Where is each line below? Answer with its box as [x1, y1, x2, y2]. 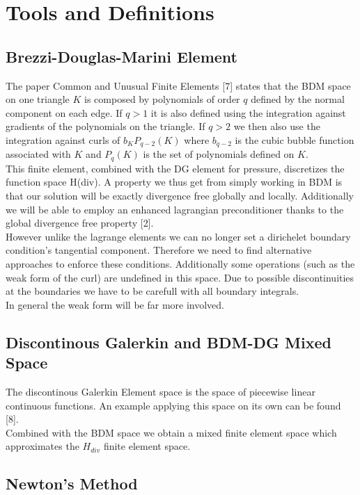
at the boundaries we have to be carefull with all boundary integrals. [6, 284, 299, 298]
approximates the [6, 439, 79, 453]
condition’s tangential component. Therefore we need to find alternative [6, 243, 312, 257]
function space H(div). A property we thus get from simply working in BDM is [6, 175, 343, 189]
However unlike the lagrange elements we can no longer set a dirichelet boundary [6, 229, 351, 243]
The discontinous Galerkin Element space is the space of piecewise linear [6, 384, 315, 398]
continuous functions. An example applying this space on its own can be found [6, 398, 341, 412]
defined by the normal [251, 92, 345, 106]
